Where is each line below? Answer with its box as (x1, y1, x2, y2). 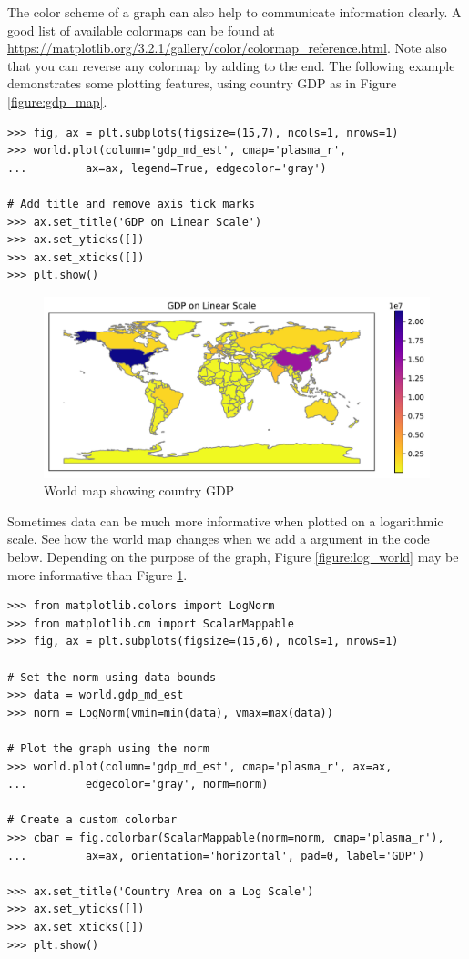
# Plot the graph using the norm (7, 741, 209, 755)
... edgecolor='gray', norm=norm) (7, 778, 269, 791)
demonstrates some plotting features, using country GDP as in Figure (7, 74, 397, 93)
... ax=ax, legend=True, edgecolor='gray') (7, 161, 327, 175)
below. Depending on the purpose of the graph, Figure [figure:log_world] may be (7, 547, 459, 566)
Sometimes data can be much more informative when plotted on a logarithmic (7, 511, 444, 530)
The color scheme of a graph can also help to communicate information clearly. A (7, 3, 462, 21)
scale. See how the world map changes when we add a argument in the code (7, 529, 430, 548)
